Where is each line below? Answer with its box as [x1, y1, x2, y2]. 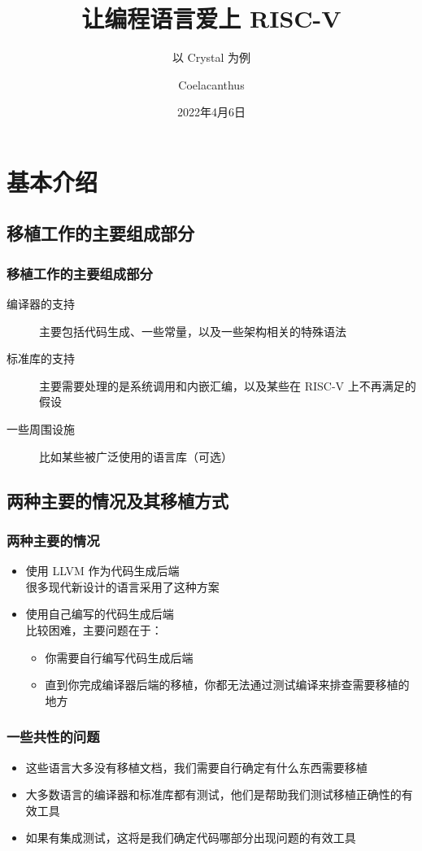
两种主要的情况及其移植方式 [7, 487, 228, 513]
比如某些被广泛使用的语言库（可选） [39, 447, 233, 465]
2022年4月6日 [177, 103, 246, 120]
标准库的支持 [7, 350, 75, 367]
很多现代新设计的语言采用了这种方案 [25, 578, 220, 595]
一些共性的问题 [7, 727, 100, 747]
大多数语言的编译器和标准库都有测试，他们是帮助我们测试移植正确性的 [25, 786, 402, 803]
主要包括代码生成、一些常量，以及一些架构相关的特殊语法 [39, 322, 346, 339]
